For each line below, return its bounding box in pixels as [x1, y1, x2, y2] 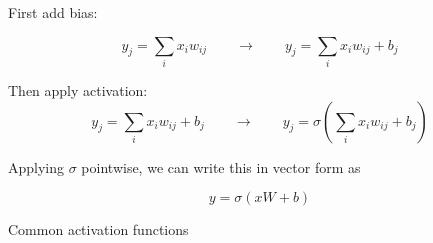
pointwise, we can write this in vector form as [81, 156, 361, 177]
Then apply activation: [8, 79, 148, 100]
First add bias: [8, 2, 98, 22]
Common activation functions [8, 219, 189, 240]
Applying [8, 156, 65, 177]
